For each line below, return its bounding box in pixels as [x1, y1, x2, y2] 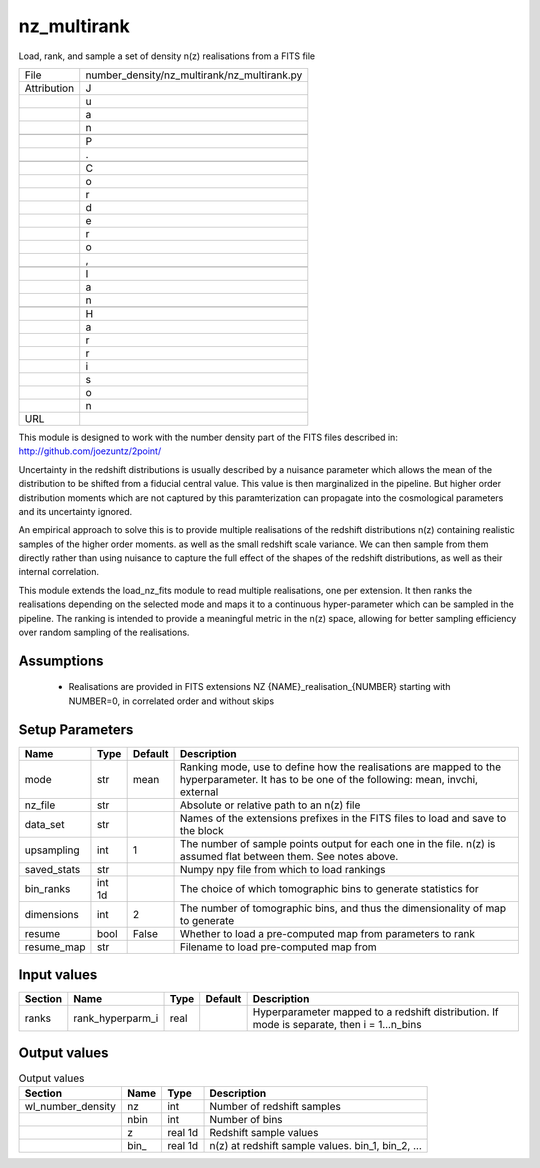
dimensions [24, 907, 80, 921]
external [180, 785, 219, 799]
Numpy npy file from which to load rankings [180, 862, 386, 876]
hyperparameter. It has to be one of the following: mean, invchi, [180, 772, 479, 786]
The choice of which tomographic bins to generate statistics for [180, 881, 479, 895]
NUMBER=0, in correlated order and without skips [68, 695, 275, 707]
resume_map [24, 940, 86, 954]
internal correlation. [18, 566, 100, 578]
